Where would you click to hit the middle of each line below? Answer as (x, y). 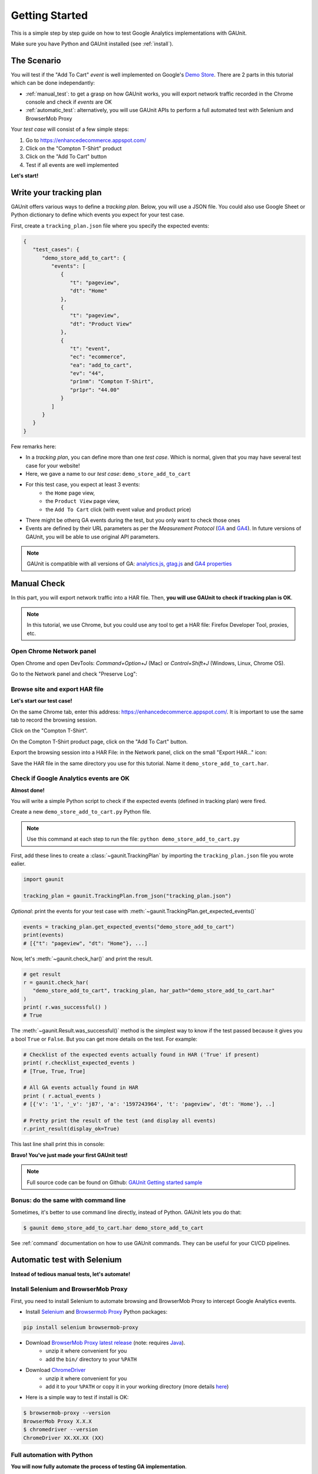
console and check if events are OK (69, 102)
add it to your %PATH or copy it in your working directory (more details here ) (137, 1386)
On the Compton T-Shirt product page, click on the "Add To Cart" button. (99, 741)
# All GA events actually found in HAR (81, 1088)
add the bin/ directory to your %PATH (91, 1359)
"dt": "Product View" (101, 324)
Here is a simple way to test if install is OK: (77, 1397)
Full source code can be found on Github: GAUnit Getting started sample (115, 1182)
